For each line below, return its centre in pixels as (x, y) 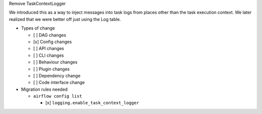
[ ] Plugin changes (51, 69)
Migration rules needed (44, 89)
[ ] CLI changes (49, 55)
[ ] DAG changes (50, 35)
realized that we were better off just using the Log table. (65, 19)
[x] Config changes (53, 42)
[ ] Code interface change (59, 82)
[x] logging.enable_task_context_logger (92, 103)
